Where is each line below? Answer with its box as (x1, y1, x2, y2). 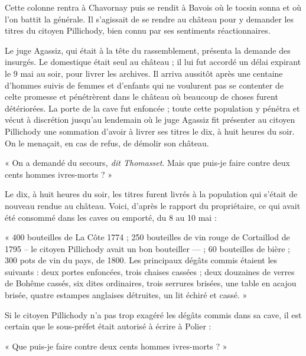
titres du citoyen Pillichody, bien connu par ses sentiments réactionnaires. (5, 24, 271, 37)
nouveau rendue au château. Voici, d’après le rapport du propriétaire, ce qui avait (5, 199, 301, 211)
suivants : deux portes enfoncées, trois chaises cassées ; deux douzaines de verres (5, 265, 295, 277)
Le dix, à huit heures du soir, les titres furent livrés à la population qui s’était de (5, 188, 298, 200)
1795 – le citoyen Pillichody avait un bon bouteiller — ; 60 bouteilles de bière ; (5, 242, 290, 254)
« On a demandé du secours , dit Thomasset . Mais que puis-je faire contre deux (5, 156, 290, 169)
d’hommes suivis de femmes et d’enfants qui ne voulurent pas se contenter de (5, 79, 284, 91)
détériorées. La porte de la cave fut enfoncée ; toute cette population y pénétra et (5, 102, 300, 114)
